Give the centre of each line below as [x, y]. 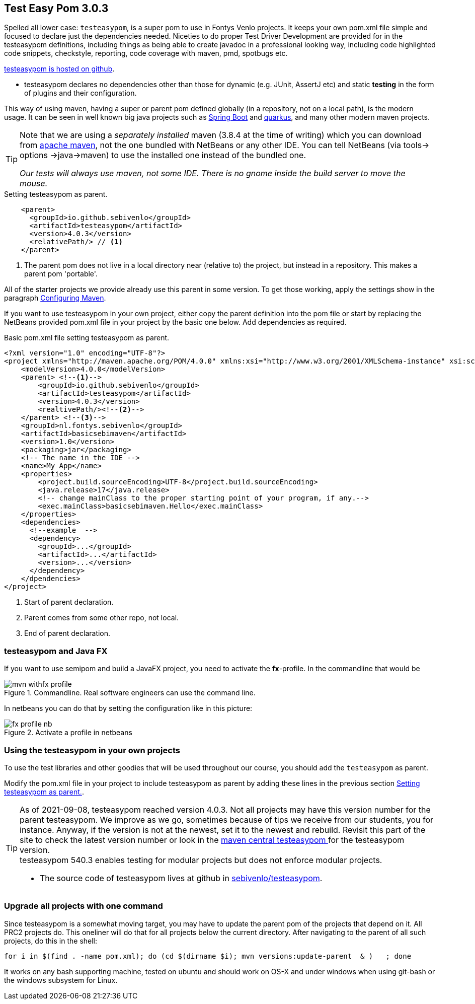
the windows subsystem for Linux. [61, 980]
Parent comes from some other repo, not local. [102, 618]
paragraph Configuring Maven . [55, 298]
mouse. [34, 184]
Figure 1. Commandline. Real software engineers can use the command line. [130, 693]
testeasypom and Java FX [56, 651]
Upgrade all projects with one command [84, 906]
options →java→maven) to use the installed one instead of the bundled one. [163, 155]
